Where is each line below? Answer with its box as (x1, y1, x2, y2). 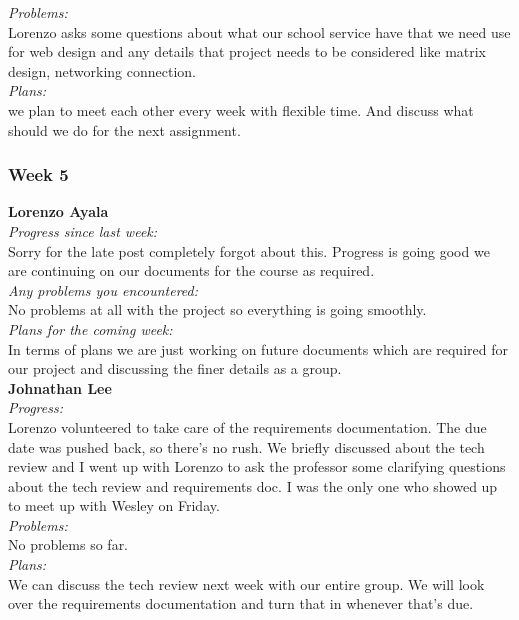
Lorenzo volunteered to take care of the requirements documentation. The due (8, 416, 487, 437)
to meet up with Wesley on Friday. (8, 495, 220, 516)
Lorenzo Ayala (8, 201, 109, 222)
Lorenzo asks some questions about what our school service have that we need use (8, 21, 511, 42)
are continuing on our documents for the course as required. (8, 260, 375, 281)
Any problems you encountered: (8, 279, 199, 300)
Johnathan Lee (8, 377, 112, 398)
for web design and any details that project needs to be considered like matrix (8, 41, 487, 62)
